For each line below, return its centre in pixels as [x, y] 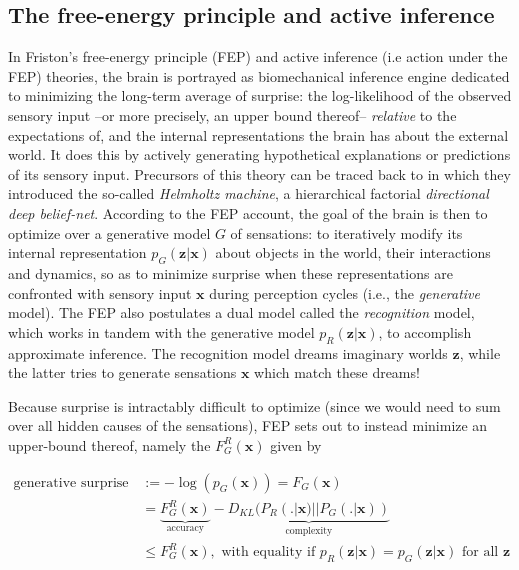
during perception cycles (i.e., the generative [345, 292]
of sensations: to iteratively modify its [346, 232]
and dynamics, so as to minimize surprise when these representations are [230, 272]
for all [480, 552]
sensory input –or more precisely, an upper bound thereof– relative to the [232, 114]
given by [296, 444]
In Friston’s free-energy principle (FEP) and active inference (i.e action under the [258, 56]
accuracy [185, 527]
